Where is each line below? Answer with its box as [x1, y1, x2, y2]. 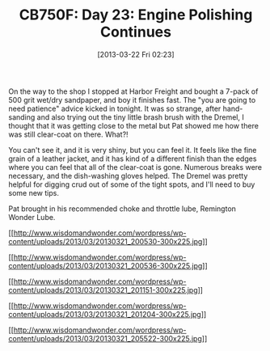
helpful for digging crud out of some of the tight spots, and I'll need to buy [8, 180, 255, 189]
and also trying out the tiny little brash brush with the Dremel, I [36, 112, 244, 122]
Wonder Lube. [8, 212, 56, 222]
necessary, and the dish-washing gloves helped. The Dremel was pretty [8, 171, 248, 180]
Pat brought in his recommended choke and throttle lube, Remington [8, 204, 237, 214]
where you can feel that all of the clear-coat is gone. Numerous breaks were [8, 162, 263, 171]
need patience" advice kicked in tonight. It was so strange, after [8, 104, 221, 113]
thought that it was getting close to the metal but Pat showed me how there [8, 121, 259, 130]
